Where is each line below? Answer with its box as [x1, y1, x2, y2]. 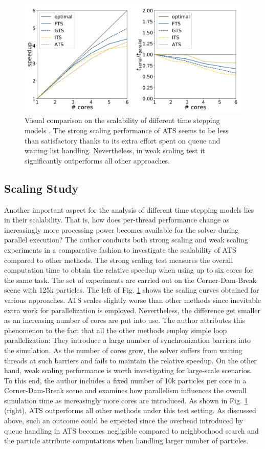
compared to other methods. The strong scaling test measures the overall [4, 254, 233, 265]
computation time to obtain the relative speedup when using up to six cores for [4, 264, 253, 275]
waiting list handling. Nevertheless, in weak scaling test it [25, 145, 205, 156]
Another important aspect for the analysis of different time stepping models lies [4, 204, 254, 215]
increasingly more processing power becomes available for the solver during [4, 224, 239, 235]
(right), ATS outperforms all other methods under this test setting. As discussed [4, 405, 256, 416]
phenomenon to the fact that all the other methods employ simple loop [4, 324, 227, 335]
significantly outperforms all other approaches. [25, 155, 170, 166]
